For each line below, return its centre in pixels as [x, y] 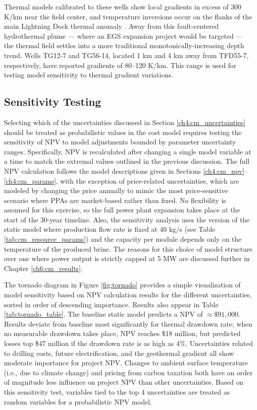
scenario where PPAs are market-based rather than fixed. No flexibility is [115, 200]
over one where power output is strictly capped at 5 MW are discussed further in [127, 258]
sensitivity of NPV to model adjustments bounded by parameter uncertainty [120, 142]
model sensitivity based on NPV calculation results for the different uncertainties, [128, 295]
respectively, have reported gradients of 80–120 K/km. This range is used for [120, 65]
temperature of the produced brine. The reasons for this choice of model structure [128, 248]
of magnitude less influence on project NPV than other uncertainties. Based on [124, 382]
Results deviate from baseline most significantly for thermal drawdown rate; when [128, 323]
